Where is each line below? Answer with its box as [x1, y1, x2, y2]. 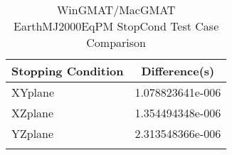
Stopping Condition [11, 63, 124, 79]
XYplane [11, 84, 55, 100]
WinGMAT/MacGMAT [56, 1, 176, 18]
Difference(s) [141, 63, 215, 79]
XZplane [11, 105, 54, 121]
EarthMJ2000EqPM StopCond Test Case [14, 18, 219, 34]
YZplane [11, 125, 54, 141]
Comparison [86, 34, 146, 50]
